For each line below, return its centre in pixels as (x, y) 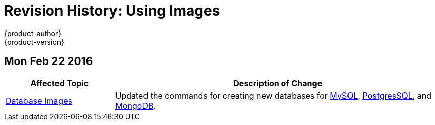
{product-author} (33, 33)
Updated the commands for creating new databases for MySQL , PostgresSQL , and (273, 95)
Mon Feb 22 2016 (49, 61)
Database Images (39, 100)
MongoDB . (136, 105)
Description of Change (278, 83)
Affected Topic (60, 83)
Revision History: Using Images (112, 11)
